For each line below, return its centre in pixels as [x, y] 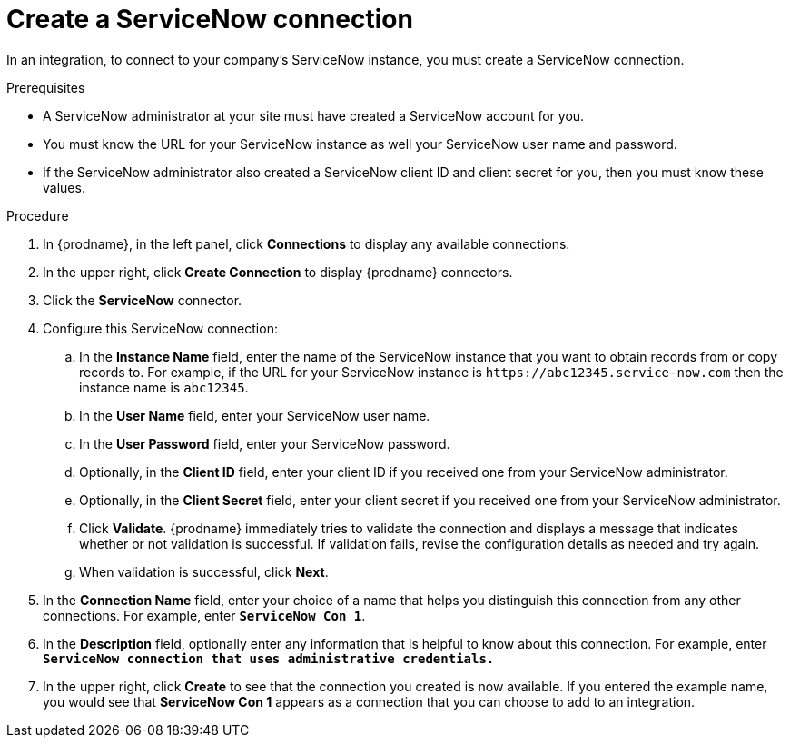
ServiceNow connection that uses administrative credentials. [269, 658]
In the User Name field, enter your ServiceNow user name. [255, 415]
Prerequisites [46, 87]
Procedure [38, 215]
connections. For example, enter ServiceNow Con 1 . [204, 615]
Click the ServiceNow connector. [143, 300]
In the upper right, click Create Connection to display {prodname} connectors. [278, 272]
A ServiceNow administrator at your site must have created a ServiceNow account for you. [314, 115]
